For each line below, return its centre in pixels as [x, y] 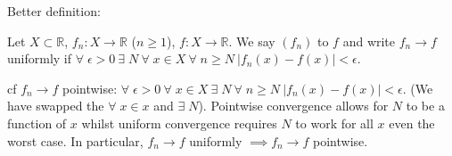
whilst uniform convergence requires [179, 123]
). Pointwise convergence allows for [293, 106]
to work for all [334, 123]
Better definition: [54, 11]
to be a [425, 106]
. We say [252, 41]
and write [369, 41]
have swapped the [56, 106]
